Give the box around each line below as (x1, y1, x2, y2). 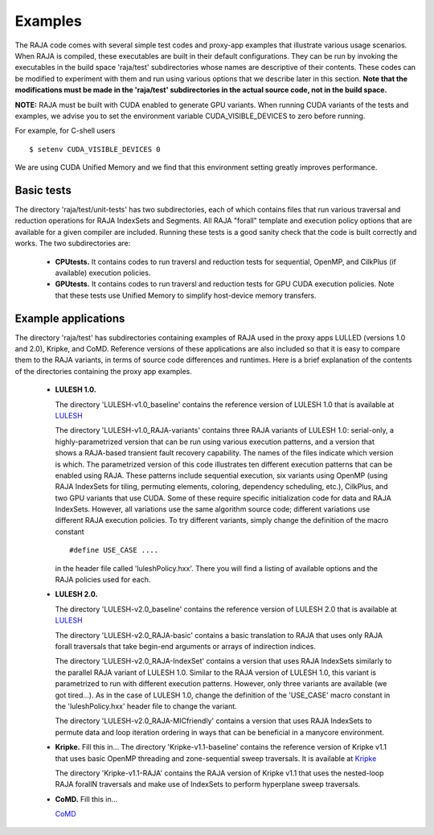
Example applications (14, 311, 125, 325)
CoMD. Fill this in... (55, 794, 118, 804)
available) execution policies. (55, 268, 151, 278)
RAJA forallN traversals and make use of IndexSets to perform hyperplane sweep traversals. (55, 779, 361, 789)
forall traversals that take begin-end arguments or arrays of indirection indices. (55, 641, 317, 651)
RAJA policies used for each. (55, 575, 151, 585)
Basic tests (14, 183, 72, 197)
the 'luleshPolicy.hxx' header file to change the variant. (55, 701, 237, 711)
